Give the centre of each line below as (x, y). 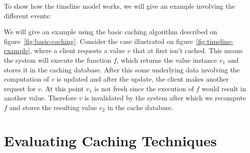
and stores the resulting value (53, 107)
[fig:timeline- (215, 41)
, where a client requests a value (78, 50)
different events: (27, 15)
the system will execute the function (58, 60)
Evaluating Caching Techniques (110, 140)
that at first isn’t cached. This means (188, 50)
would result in (224, 88)
